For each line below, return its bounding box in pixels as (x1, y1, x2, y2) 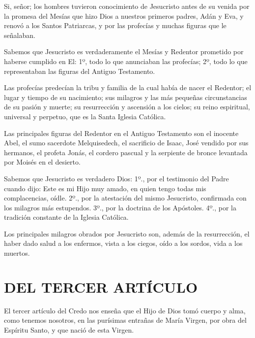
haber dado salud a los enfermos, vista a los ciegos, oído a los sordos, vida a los (4, 238, 243, 248)
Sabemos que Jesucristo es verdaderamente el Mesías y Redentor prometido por (4, 46, 244, 57)
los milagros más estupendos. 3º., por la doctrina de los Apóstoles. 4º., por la (4, 202, 236, 212)
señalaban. (4, 30, 35, 40)
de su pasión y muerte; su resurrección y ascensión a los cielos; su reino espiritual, (4, 101, 250, 112)
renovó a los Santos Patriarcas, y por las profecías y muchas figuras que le (4, 20, 227, 31)
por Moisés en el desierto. (4, 157, 81, 167)
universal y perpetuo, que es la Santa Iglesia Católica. (4, 111, 166, 121)
